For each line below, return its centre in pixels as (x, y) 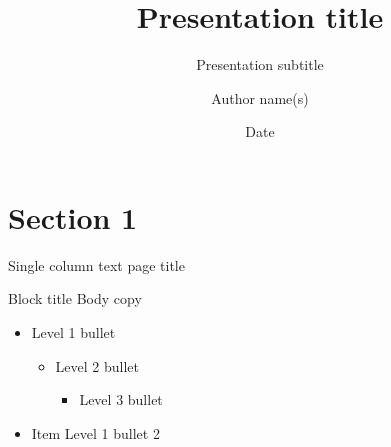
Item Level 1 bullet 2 (95, 432)
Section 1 (73, 216)
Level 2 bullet (97, 365)
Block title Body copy (75, 298)
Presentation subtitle (260, 64)
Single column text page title (96, 264)
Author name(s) (260, 97)
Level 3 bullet (121, 399)
